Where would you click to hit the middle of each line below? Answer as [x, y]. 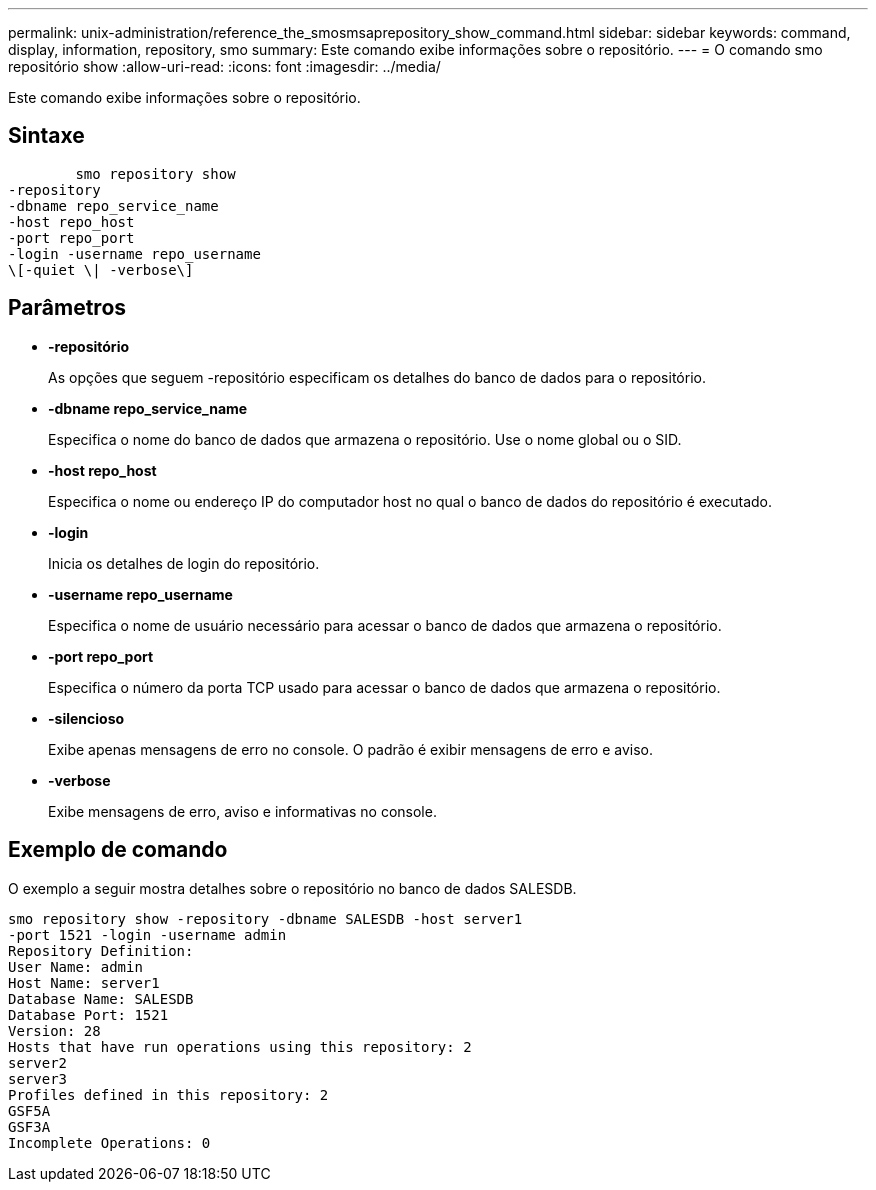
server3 [38, 1078]
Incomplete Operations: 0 [109, 1142]
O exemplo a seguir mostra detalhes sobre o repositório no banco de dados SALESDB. [292, 888]
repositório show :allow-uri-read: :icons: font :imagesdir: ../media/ [224, 66]
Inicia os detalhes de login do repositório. [184, 563]
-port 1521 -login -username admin [147, 934]
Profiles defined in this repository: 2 [168, 1094]
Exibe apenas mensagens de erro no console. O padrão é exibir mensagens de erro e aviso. [350, 749]
